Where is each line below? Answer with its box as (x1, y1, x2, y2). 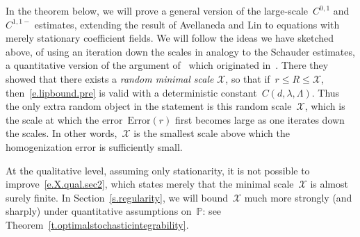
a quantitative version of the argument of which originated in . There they (6, 58, 329, 72)
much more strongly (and (244, 190, 352, 204)
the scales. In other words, (6, 126, 117, 140)
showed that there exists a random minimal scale (6, 71, 214, 85)
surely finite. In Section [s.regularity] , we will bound (6, 190, 228, 204)
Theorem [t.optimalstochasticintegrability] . (6, 217, 189, 231)
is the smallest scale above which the (133, 126, 291, 140)
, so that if (225, 71, 270, 85)
